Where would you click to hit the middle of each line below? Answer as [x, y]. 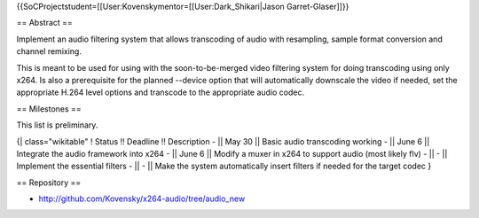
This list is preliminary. [57, 125]
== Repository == [49, 183]
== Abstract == [44, 23]
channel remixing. [49, 51]
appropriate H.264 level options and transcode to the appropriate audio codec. [161, 92]
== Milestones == [49, 109]
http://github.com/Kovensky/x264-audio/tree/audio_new [142, 199]
